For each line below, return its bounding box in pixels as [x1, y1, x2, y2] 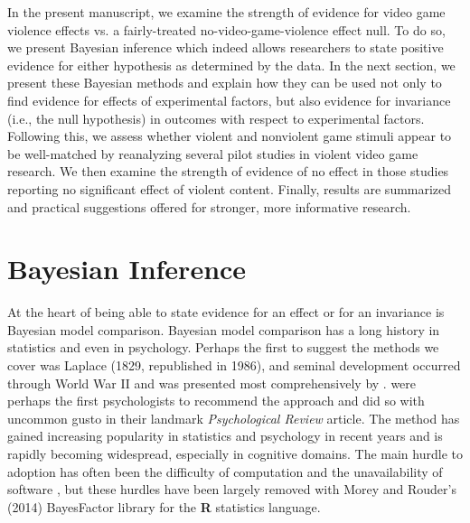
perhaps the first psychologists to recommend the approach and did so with [7, 391, 425, 410]
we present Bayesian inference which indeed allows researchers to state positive [7, 38, 444, 57]
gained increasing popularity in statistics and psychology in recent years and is [7, 426, 443, 445]
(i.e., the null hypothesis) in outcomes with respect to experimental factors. [7, 108, 425, 127]
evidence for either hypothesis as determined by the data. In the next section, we [7, 55, 456, 74]
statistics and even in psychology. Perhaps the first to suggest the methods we [7, 338, 439, 357]
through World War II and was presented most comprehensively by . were [7, 373, 417, 392]
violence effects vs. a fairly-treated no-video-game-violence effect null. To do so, [7, 20, 446, 39]
